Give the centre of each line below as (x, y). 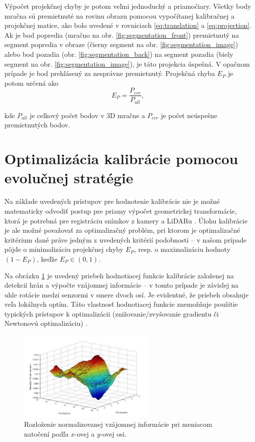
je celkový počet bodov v (67, 115)
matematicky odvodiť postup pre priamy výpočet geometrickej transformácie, (121, 210)
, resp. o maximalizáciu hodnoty (182, 249)
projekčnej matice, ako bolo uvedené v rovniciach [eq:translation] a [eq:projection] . (128, 25)
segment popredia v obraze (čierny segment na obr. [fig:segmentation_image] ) (121, 44)
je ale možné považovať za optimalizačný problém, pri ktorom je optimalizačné (122, 230)
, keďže (47, 258)
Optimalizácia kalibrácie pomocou (121, 159)
